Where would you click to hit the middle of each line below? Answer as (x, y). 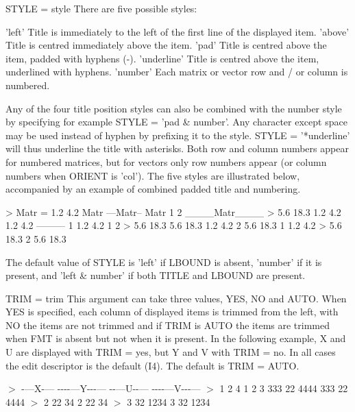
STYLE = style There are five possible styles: (101, 8)
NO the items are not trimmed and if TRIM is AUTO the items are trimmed (168, 325)
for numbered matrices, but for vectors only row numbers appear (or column (166, 161)
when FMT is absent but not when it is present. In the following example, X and (176, 338)
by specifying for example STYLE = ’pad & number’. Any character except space (176, 122)
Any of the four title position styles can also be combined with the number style (174, 108)
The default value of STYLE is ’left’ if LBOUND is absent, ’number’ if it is (164, 262)
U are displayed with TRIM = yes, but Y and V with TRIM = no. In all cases (171, 352)
